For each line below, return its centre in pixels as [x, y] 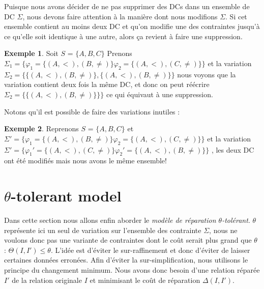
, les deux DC [233, 149]
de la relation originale [47, 280]
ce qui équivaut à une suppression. [160, 94]
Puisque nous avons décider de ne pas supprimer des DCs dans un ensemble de [127, 6]
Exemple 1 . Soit [31, 53]
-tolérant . [236, 220]
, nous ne [223, 230]
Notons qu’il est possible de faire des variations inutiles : [92, 111]
